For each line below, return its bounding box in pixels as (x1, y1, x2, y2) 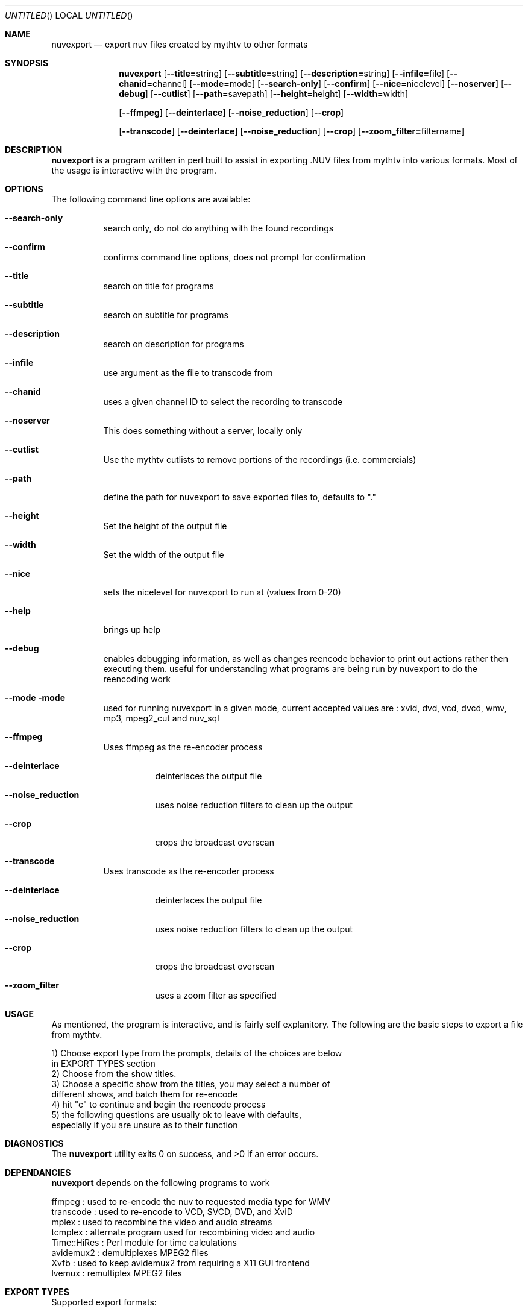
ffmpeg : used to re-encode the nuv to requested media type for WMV (51, 1196, 330, 1207)
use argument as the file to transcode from (103, 368, 273, 378)
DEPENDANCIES (5, 1167, 71, 1178)
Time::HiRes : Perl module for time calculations (51, 1237, 237, 1248)
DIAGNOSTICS (5, 1138, 64, 1149)
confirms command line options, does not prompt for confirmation (103, 252, 366, 262)
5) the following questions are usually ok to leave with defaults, (51, 1110, 302, 1120)
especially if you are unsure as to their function (51, 1120, 238, 1130)
